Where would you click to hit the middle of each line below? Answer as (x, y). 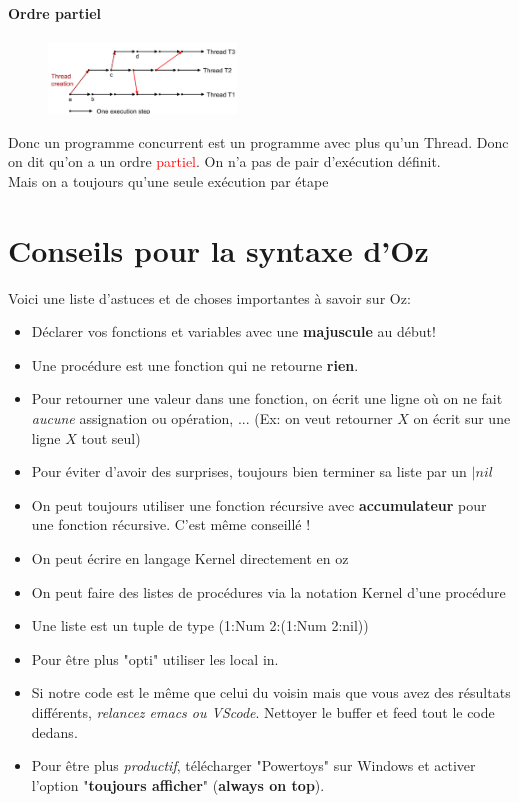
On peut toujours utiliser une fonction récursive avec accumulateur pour (259, 504)
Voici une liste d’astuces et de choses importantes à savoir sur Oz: (209, 297)
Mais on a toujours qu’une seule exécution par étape (168, 180)
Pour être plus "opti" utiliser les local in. (155, 658)
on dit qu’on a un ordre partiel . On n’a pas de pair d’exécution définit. (224, 161)
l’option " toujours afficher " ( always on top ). (178, 784)
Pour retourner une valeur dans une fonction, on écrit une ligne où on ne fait (267, 398)
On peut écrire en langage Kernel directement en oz (190, 557)
